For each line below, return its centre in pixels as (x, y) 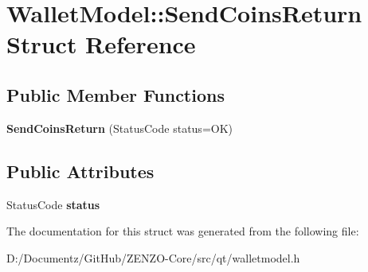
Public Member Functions (115, 94)
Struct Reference (101, 44)
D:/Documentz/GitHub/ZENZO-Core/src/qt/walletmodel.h (153, 257)
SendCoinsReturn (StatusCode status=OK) (119, 128)
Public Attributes (80, 171)
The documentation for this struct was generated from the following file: (183, 231)
